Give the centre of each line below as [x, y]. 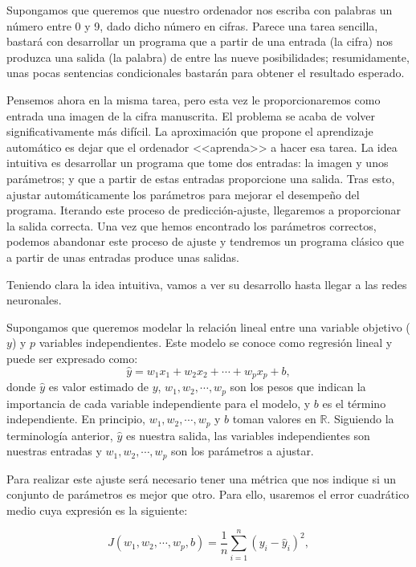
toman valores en [274, 419]
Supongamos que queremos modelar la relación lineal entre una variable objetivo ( [208, 326]
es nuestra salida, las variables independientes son [248, 435]
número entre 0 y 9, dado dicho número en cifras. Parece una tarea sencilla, [192, 25]
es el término [354, 403]
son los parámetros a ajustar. [243, 451]
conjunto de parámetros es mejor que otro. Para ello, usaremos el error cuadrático [208, 494]
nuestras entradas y [54, 451]
